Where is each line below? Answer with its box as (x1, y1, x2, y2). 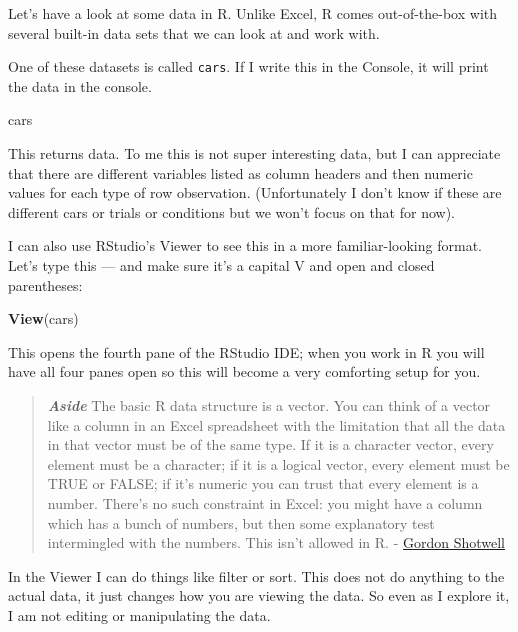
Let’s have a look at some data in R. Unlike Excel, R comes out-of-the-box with (8, 3, 498, 23)
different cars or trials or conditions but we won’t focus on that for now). (8, 201, 455, 222)
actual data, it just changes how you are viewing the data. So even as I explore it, (8, 585, 510, 606)
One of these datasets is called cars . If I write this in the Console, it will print (8, 56, 489, 77)
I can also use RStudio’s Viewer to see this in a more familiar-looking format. (8, 235, 482, 256)
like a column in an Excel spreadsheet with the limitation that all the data (47, 414, 506, 435)
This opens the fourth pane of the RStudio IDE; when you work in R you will (8, 341, 485, 362)
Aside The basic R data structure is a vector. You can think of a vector (47, 394, 491, 415)
